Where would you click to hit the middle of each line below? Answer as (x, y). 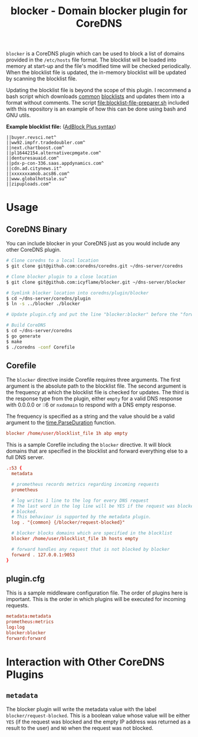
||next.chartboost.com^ (35, 148)
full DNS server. (25, 457)
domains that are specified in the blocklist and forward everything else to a (97, 451)
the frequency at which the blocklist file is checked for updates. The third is (98, 392)
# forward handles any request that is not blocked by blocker (90, 549)
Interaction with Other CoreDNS (85, 662)
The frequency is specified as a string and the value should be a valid (90, 416)
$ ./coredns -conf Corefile (41, 347)
